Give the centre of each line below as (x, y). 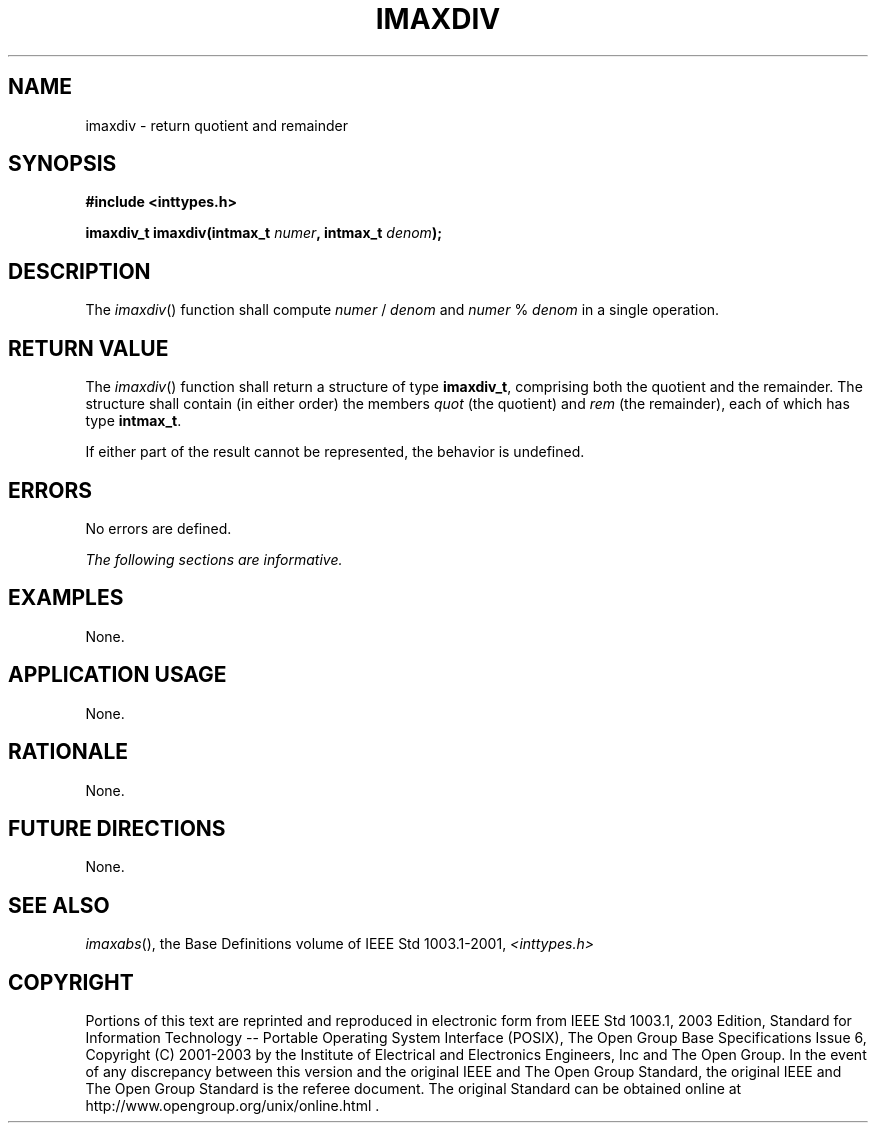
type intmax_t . (133, 421)
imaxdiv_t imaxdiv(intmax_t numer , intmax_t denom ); (263, 233)
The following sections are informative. (214, 559)
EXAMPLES (66, 598)
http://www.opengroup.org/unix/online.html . (232, 1106)
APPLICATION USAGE (117, 675)
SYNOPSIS (62, 164)
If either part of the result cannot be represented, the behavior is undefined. (335, 452)
